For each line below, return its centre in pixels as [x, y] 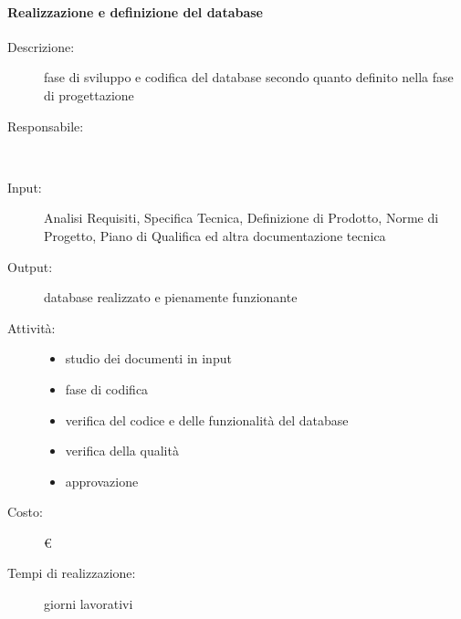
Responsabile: [46, 126]
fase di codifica [107, 388]
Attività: [31, 327]
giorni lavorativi [89, 604]
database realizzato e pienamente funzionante [171, 297]
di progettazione [89, 94]
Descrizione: [41, 46]
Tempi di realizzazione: [72, 573]
